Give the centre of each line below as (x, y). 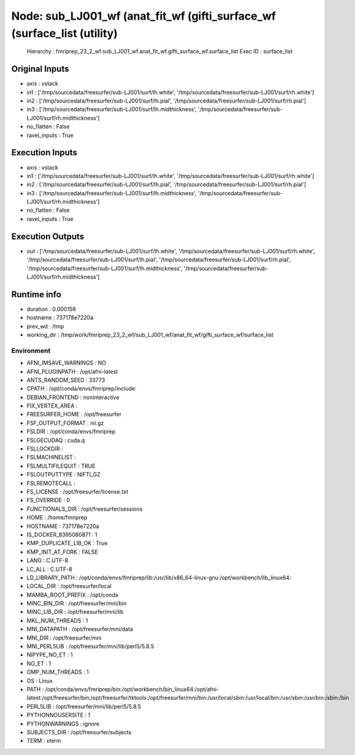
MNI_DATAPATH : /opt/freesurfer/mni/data (80, 629)
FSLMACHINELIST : (51, 457)
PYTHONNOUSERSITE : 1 (59, 715)
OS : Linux (40, 681)
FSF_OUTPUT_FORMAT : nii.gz (65, 423)
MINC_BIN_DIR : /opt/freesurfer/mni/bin (77, 603)
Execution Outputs (48, 236)
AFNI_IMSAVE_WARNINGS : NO (67, 363)
